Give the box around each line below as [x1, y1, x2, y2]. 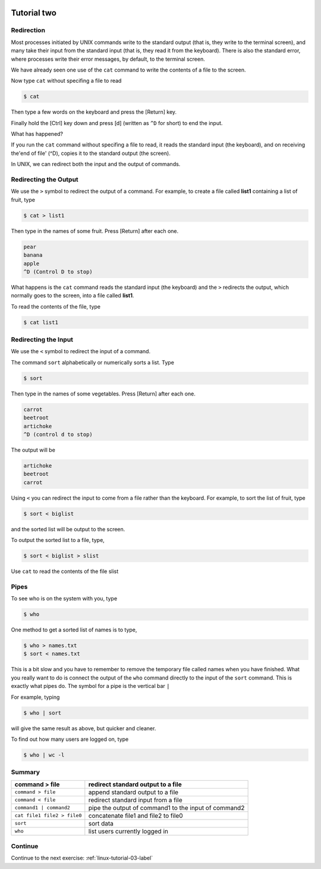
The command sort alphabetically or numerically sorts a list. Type [11, 359, 175, 366]
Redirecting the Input [11, 335, 74, 344]
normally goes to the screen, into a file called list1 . [11, 292, 134, 299]
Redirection [11, 26, 46, 35]
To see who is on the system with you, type [11, 595, 118, 602]
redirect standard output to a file [88, 780, 182, 789]
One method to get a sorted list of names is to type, [11, 626, 137, 634]
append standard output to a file [88, 788, 178, 796]
